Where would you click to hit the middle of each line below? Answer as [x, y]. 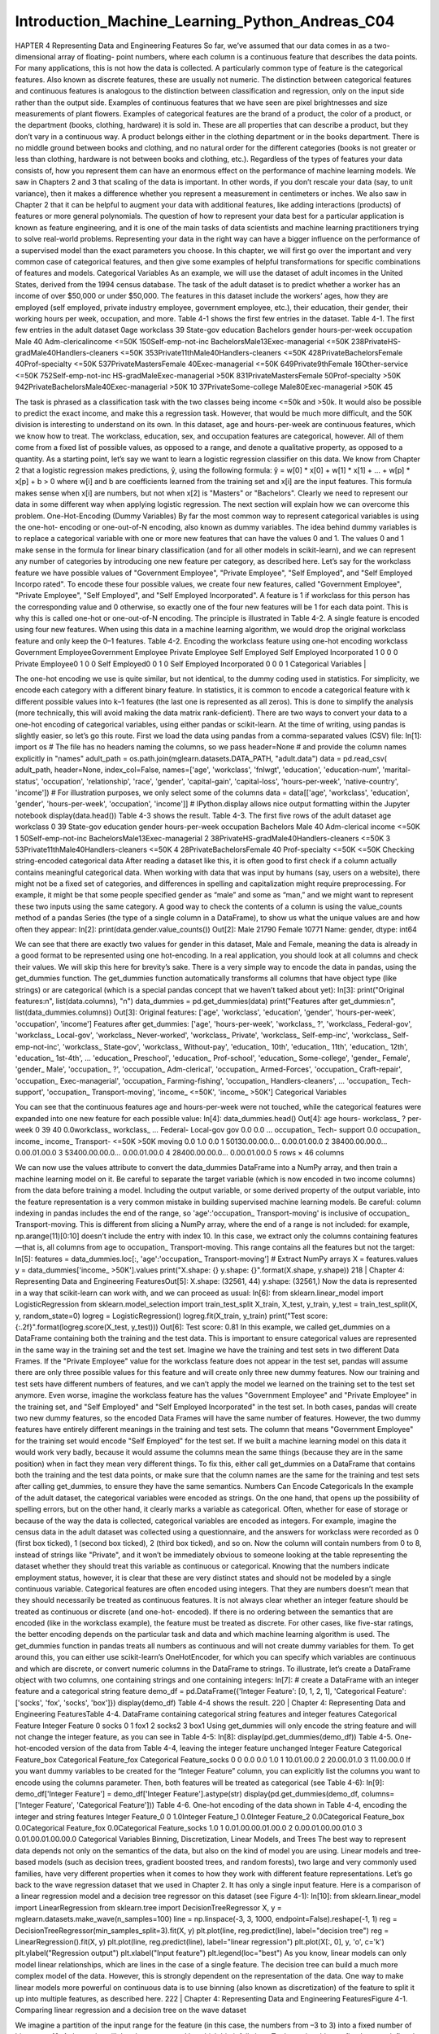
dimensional [35, 56]
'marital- [397, 770]
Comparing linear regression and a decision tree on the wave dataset [131, 2010]
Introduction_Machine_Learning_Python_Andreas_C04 [205, 21]
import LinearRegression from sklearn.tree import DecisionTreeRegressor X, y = [148, 1907]
